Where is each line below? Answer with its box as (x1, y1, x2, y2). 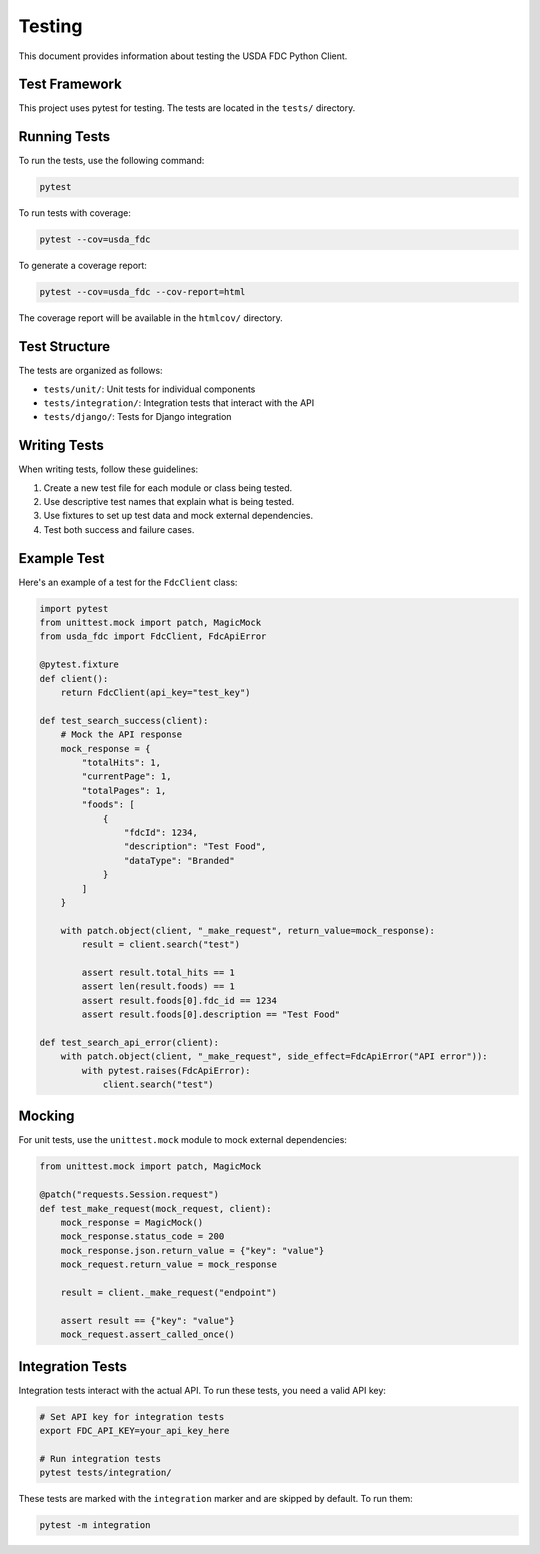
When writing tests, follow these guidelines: (18, 463, 199, 475)
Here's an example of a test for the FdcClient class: (18, 576, 238, 588)
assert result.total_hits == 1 (81, 966, 235, 978)
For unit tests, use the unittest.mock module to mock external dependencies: (18, 1134, 347, 1146)
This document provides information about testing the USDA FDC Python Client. (18, 50, 348, 62)
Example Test (18, 550, 105, 567)
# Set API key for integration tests (39, 1411, 225, 1422)
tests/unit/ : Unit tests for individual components (43, 383, 256, 395)
